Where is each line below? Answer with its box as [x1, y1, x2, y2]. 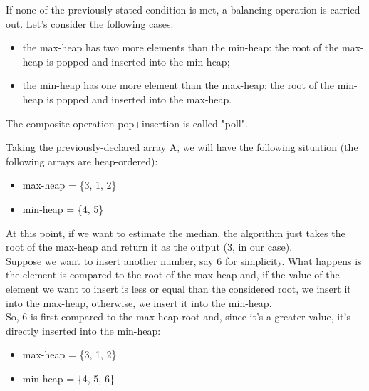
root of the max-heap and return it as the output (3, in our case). [6, 239, 293, 254]
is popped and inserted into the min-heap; [46, 53, 230, 68]
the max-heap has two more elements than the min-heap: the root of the [22, 40, 339, 55]
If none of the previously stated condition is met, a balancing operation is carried [6, 2, 360, 16]
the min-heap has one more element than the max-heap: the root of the [22, 78, 335, 93]
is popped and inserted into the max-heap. [46, 91, 232, 106]
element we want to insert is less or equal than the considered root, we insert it [6, 281, 351, 296]
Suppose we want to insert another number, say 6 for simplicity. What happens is [6, 253, 362, 268]
